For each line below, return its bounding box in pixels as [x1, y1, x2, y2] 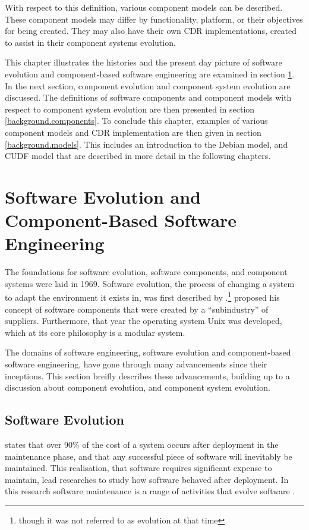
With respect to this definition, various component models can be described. [5, 1, 283, 13]
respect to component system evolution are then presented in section [5, 102, 255, 115]
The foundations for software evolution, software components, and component [5, 266, 288, 278]
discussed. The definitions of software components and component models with [5, 91, 292, 104]
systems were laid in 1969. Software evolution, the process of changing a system [5, 277, 295, 289]
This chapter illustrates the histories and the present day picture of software [5, 56, 282, 68]
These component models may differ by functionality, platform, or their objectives [5, 13, 303, 25]
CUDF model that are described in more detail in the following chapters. [5, 149, 271, 162]
